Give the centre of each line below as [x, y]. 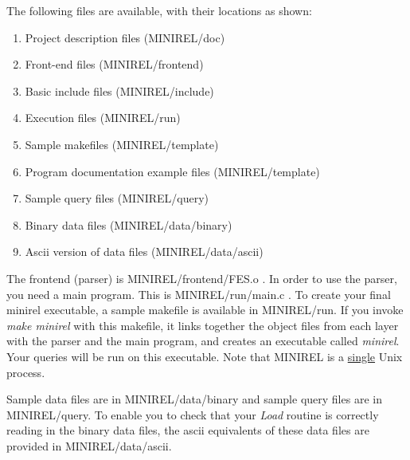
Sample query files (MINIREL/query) [117, 198]
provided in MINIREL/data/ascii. [89, 445]
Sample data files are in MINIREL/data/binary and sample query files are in [194, 399]
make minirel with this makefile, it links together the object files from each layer [203, 325]
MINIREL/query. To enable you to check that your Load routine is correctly [193, 414]
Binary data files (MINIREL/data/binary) [129, 224]
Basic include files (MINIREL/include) [119, 90]
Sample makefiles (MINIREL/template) [122, 144]
